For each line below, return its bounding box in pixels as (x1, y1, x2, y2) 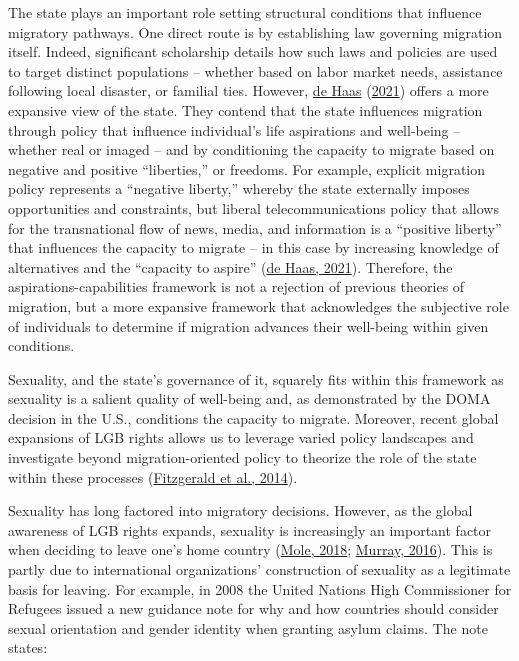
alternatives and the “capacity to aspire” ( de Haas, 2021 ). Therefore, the (8, 256, 453, 277)
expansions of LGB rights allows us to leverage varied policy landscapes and (8, 427, 474, 448)
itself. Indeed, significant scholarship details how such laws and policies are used (8, 41, 498, 62)
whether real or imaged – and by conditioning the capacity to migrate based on (8, 139, 495, 160)
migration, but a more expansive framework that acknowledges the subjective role (8, 295, 509, 316)
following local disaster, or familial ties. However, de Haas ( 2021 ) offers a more (8, 80, 489, 101)
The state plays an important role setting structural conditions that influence (8, 2, 482, 22)
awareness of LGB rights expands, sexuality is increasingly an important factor (8, 519, 492, 540)
